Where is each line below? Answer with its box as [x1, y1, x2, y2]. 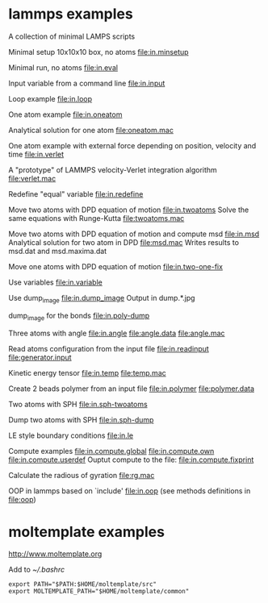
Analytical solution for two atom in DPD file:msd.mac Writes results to [8, 237, 240, 247]
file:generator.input [8, 352, 72, 362]
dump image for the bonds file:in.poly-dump [8, 310, 150, 322]
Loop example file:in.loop [8, 94, 93, 103]
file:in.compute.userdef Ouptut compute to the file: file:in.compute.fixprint [8, 455, 254, 464]
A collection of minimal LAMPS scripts [8, 31, 136, 41]
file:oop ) [8, 494, 36, 504]
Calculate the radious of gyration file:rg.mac [8, 470, 155, 480]
